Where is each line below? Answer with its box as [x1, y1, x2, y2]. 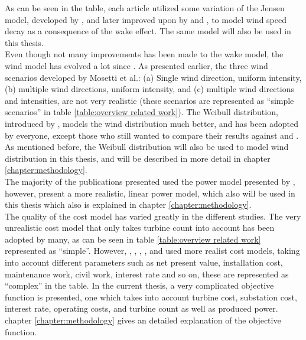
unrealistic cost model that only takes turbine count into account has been [5, 221, 275, 234]
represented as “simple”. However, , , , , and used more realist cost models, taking [5, 244, 300, 257]
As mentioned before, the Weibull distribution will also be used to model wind [5, 140, 289, 153]
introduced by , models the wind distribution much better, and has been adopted [5, 117, 299, 129]
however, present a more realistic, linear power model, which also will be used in [5, 187, 295, 199]
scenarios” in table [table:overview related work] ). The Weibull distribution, [5, 106, 278, 118]
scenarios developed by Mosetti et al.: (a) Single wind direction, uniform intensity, [5, 71, 302, 83]
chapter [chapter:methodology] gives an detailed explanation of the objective [5, 314, 281, 326]
